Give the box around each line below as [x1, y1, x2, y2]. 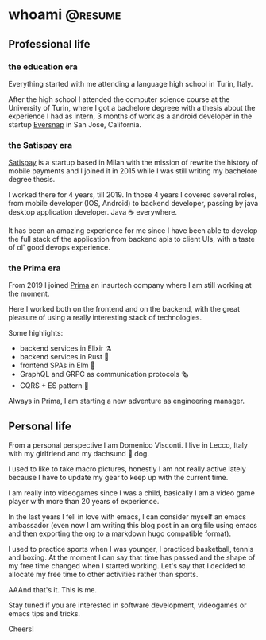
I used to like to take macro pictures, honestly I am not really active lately [8, 464, 246, 474]
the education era [8, 61, 78, 72]
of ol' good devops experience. [8, 242, 111, 252]
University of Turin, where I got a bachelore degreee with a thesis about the [8, 103, 256, 112]
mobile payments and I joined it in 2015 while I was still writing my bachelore [8, 166, 258, 176]
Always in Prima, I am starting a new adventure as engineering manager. [8, 396, 245, 406]
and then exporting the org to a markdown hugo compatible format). [8, 529, 232, 538]
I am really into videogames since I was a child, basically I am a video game [8, 488, 256, 498]
